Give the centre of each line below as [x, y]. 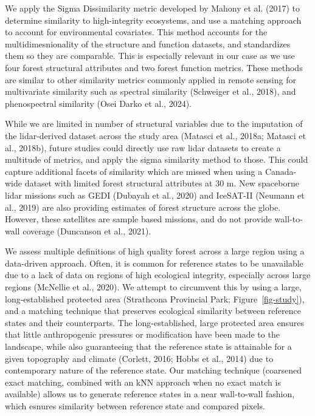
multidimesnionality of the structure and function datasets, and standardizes [148, 43]
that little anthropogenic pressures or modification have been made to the [142, 334]
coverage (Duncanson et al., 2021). [87, 230]
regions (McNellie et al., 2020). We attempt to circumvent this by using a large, [153, 287]
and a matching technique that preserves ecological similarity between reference [153, 311]
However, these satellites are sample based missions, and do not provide [138, 219]
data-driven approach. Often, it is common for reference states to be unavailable [154, 263]
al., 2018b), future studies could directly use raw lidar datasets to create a [143, 147]
